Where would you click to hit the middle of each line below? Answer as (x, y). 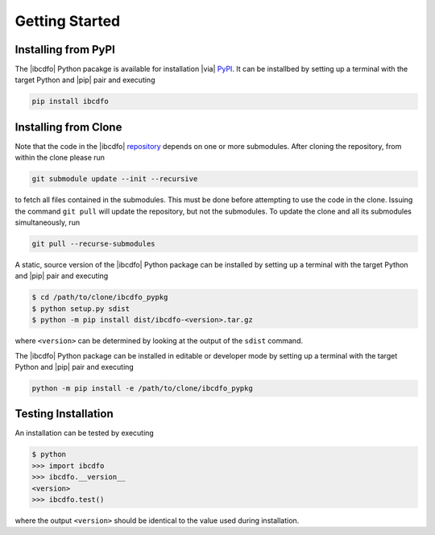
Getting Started (68, 21)
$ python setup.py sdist (81, 309)
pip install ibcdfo (70, 102)
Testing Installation (64, 414)
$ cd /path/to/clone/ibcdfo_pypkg (100, 297)
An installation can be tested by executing (85, 433)
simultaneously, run (48, 222)
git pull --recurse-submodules (94, 244)
